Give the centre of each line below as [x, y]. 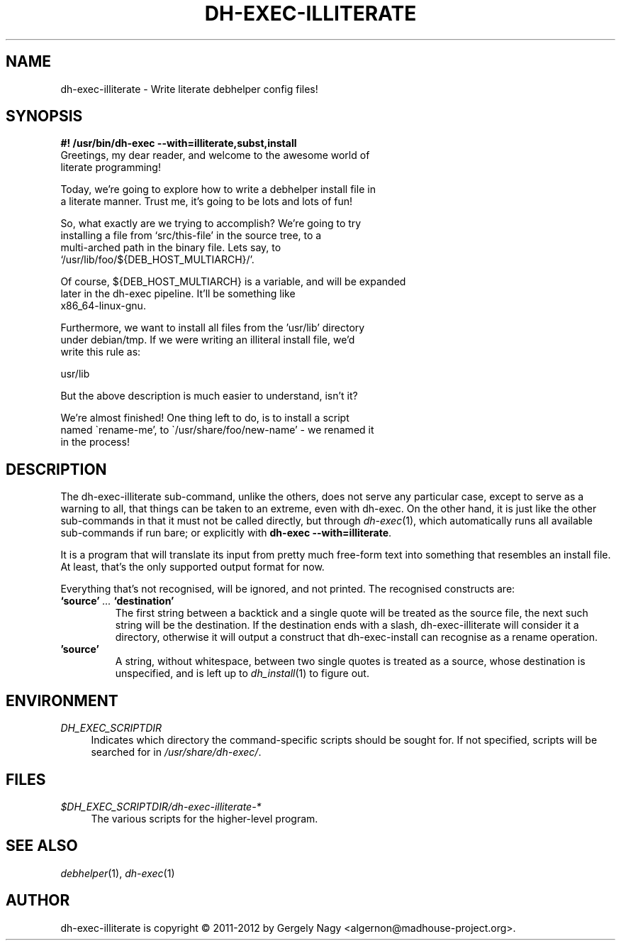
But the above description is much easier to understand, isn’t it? [209, 396]
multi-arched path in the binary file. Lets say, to [171, 248]
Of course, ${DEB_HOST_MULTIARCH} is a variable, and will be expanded [233, 282]
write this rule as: [101, 352]
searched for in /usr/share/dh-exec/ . [176, 752]
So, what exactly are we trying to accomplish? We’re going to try [211, 224]
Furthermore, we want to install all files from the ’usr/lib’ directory [213, 328]
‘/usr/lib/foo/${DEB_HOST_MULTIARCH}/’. [157, 260]
